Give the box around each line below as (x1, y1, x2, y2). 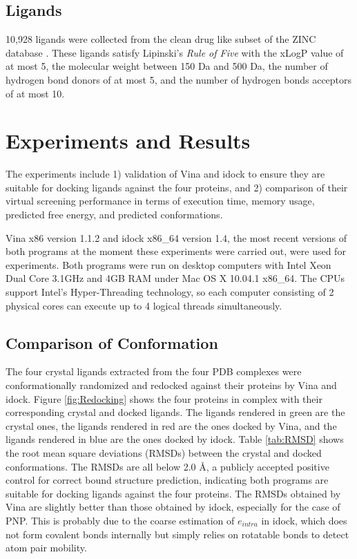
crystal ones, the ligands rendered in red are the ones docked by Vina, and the (6, 418, 337, 433)
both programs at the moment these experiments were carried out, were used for (6, 244, 346, 258)
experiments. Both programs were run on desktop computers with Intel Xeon (6, 257, 331, 272)
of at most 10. (6, 86, 65, 100)
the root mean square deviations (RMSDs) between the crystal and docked (6, 446, 322, 459)
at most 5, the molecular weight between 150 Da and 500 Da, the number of (6, 59, 328, 73)
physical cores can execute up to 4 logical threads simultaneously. (6, 298, 282, 312)
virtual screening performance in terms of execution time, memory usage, (6, 193, 315, 208)
